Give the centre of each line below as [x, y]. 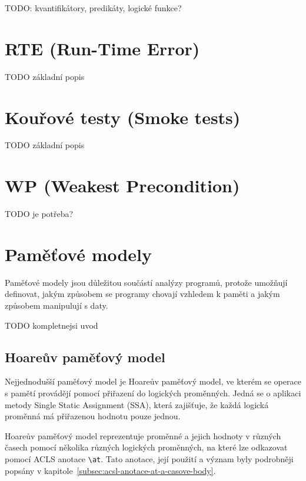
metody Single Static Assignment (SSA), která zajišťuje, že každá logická [137, 404]
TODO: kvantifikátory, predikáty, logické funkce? [93, 8]
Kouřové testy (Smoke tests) [123, 117]
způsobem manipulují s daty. [56, 305]
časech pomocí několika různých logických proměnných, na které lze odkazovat [146, 447]
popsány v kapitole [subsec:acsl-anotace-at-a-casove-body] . [110, 470]
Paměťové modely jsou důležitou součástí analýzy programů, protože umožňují [146, 282]
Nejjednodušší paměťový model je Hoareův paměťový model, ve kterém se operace [153, 381]
